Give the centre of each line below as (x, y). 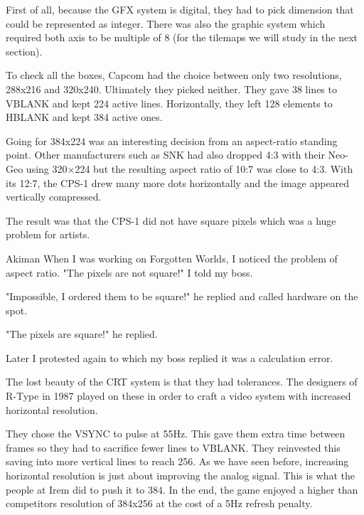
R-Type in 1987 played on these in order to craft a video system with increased (178, 396)
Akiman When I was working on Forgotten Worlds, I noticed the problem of (172, 258)
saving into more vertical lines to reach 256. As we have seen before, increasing (177, 461)
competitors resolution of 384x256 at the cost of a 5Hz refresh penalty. (159, 503)
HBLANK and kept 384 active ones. (84, 117)
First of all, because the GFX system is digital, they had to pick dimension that (180, 9)
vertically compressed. (54, 197)
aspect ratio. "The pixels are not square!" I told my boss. (129, 272)
